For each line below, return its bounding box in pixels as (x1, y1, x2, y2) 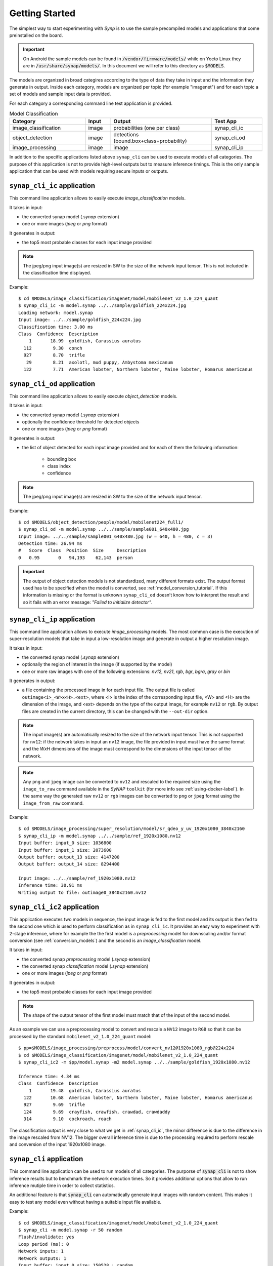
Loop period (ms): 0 (18, 1241, 69, 1247)
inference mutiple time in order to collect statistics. (9, 1182, 115, 1189)
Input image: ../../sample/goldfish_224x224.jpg (18, 317, 141, 323)
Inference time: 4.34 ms (18, 1074, 80, 1079)
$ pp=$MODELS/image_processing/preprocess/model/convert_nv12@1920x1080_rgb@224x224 (18, 1045, 235, 1051)
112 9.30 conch (23, 345, 83, 351)
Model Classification (9, 110, 58, 117)
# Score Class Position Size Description (18, 547, 147, 553)
